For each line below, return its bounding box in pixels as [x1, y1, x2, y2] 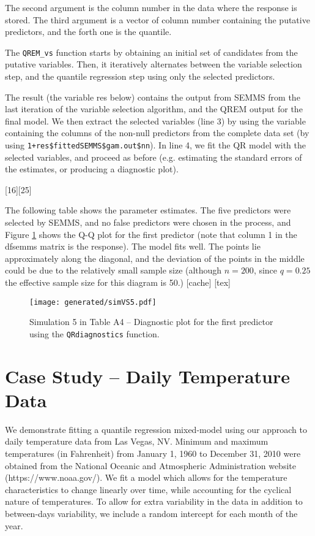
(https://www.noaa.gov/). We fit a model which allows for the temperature [5, 471, 287, 484]
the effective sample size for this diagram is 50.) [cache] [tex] [5, 276, 231, 288]
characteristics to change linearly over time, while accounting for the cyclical [5, 483, 292, 496]
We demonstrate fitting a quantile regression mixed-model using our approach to [5, 423, 308, 435]
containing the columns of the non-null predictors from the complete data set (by [5, 126, 309, 139]
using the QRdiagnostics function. [29, 327, 160, 340]
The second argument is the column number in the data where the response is [5, 1, 297, 13]
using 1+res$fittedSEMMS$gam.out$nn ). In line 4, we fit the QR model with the [5, 139, 306, 151]
